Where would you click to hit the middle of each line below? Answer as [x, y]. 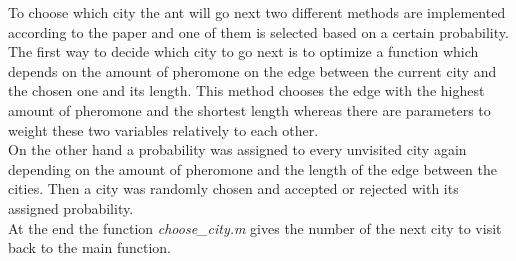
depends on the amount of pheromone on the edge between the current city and [252, 70]
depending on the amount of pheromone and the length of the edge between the [252, 168]
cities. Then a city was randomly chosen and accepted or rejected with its [233, 188]
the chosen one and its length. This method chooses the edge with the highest [246, 90]
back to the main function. [89, 247]
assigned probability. [71, 207]
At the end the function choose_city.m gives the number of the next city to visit [255, 227]
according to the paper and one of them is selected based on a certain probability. [258, 31]
